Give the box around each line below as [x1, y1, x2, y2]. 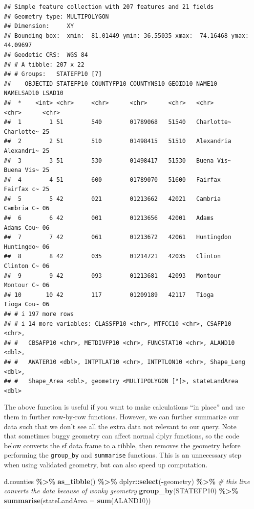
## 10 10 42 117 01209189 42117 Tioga [4, 291, 214, 298]
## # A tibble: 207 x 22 [4, 61, 85, 68]
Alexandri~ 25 [4, 147, 50, 154]
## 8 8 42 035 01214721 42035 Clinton [4, 253, 221, 260]
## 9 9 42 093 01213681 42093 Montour [4, 272, 221, 279]
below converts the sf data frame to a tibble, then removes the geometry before [4, 440, 241, 450]
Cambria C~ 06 [4, 205, 50, 212]
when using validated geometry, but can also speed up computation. [4, 459, 208, 469]
